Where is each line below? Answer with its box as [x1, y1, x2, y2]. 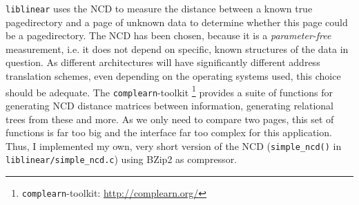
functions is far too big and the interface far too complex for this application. [6, 125, 332, 140]
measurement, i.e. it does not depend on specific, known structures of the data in [6, 41, 349, 56]
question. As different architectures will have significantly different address [6, 55, 320, 69]
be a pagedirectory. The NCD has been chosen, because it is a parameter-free [6, 28, 331, 43]
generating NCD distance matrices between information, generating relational [6, 98, 333, 112]
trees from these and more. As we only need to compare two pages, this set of [6, 111, 334, 126]
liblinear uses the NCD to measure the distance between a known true [6, 1, 313, 15]
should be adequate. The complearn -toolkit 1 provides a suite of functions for [6, 83, 333, 99]
